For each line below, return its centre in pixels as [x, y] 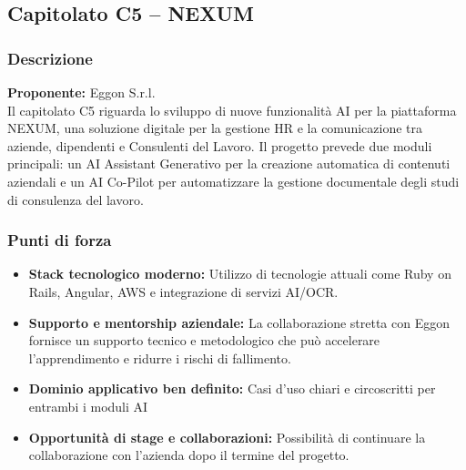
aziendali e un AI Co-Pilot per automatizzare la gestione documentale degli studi [233, 181]
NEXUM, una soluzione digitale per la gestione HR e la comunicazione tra [215, 128]
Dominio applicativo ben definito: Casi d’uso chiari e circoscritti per [232, 388]
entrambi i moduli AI [88, 406]
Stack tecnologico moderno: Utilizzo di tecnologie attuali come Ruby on [240, 274]
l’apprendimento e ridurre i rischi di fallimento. [160, 358]
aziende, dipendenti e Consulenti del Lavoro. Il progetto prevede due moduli [220, 145]
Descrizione [50, 58]
